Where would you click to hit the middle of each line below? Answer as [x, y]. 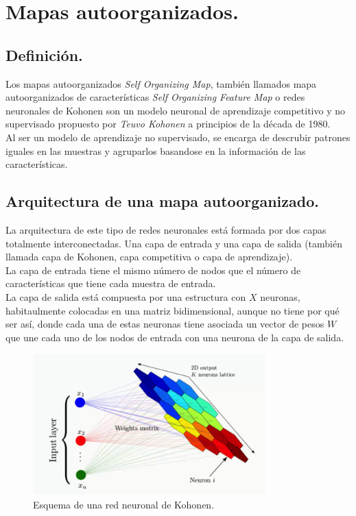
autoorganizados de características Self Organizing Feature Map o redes [155, 97]
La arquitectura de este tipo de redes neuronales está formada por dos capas [166, 229]
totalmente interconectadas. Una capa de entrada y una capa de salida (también [174, 243]
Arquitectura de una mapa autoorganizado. [162, 201]
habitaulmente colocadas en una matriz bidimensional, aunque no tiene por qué [173, 310]
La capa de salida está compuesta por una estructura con [126, 296]
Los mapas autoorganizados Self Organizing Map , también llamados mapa [161, 83]
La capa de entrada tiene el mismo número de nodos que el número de [153, 270]
